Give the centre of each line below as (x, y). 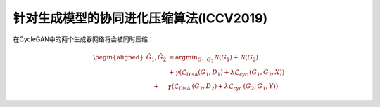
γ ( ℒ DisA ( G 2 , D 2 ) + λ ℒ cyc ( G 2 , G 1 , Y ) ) (223, 87)
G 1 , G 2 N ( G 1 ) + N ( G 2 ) (228, 58)
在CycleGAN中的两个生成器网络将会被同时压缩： (83, 39)
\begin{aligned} (118, 57)
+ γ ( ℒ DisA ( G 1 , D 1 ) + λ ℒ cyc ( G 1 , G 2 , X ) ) (227, 73)
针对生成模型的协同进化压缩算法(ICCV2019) (140, 18)
